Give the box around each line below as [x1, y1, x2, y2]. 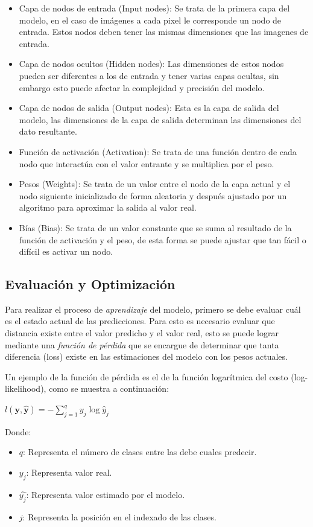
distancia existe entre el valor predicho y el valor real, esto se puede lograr [5, 327, 279, 339]
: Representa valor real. [26, 466, 112, 479]
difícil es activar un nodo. [19, 245, 113, 258]
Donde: [5, 425, 31, 438]
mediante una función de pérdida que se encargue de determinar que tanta [5, 338, 279, 351]
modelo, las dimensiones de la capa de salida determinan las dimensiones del [19, 113, 302, 126]
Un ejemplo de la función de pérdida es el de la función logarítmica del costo [5, 370, 288, 383]
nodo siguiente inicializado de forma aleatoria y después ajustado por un [19, 189, 287, 202]
